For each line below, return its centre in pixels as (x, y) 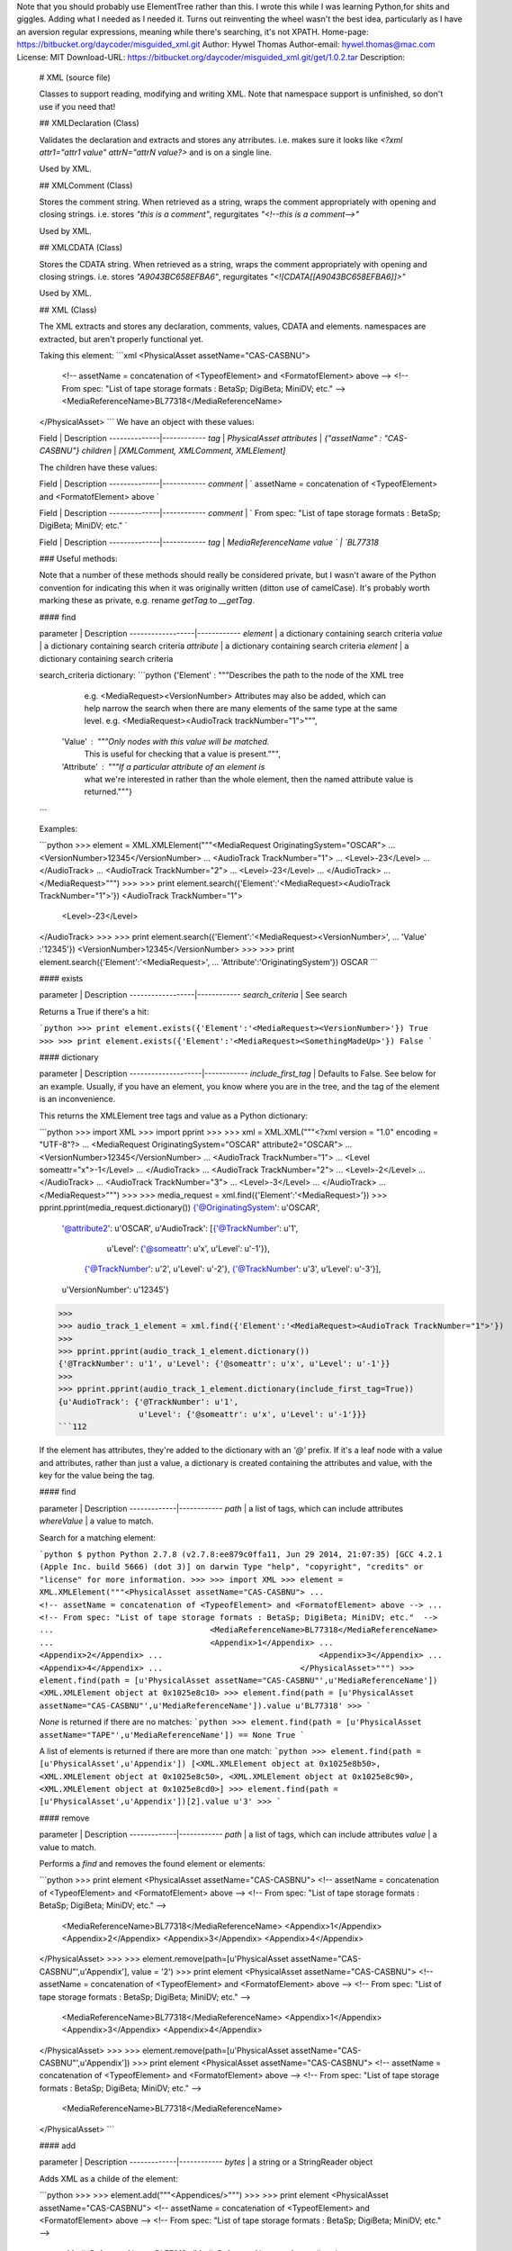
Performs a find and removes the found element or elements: (152, 1864)
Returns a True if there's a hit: (94, 1011)
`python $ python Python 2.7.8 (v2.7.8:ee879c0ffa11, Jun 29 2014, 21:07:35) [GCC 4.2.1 (241, 1555)
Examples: (58, 829)
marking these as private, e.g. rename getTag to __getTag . (147, 601)
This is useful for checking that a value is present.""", (182, 754)
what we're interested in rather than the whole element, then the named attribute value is (249, 779)
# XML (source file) (75, 77)
